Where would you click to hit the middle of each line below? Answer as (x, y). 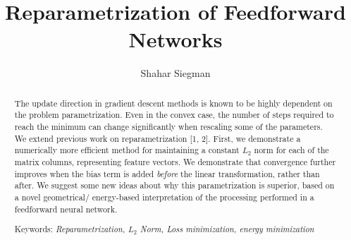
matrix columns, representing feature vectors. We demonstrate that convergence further (175, 161)
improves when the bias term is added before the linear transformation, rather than (167, 173)
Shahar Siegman (175, 73)
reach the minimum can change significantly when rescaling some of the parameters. (168, 127)
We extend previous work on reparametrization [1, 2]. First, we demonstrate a (158, 138)
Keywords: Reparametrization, (70, 229)
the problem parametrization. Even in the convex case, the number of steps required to (174, 115)
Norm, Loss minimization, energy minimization (227, 229)
